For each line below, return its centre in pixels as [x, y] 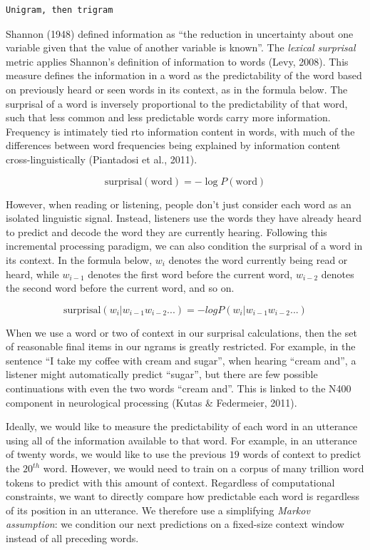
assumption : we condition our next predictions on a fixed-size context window [175, 524]
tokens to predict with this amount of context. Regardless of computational [170, 482]
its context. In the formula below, [79, 259]
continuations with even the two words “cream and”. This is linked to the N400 [179, 388]
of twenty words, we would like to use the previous [116, 454]
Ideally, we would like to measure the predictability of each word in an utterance [182, 426]
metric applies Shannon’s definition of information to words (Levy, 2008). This [177, 61]
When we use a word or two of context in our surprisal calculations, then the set [181, 332]
